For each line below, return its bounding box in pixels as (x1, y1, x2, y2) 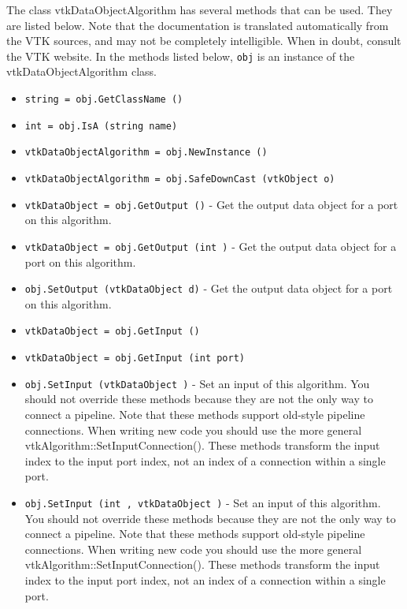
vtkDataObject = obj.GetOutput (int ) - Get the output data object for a (24, 237, 397, 254)
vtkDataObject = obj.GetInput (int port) (24, 353, 245, 364)
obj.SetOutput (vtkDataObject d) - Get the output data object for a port (24, 280, 393, 297)
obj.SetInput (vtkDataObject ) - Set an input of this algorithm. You (24, 375, 370, 391)
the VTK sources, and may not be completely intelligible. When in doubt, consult (6, 32, 401, 49)
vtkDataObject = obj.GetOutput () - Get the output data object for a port (24, 196, 398, 212)
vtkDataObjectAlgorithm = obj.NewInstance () (24, 147, 268, 159)
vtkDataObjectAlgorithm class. (6, 63, 157, 80)
